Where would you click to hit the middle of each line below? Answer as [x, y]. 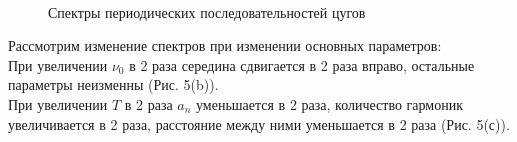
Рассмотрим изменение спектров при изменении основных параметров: [225, 45]
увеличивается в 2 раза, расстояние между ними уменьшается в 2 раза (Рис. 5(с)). [259, 123]
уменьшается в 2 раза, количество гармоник [329, 103]
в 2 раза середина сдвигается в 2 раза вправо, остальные [302, 64]
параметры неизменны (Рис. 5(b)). [113, 84]
